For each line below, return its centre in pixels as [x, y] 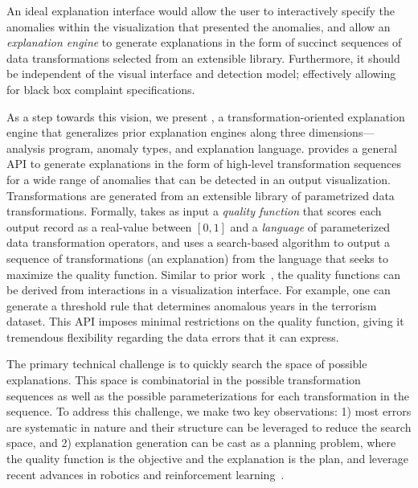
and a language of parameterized [310, 226]
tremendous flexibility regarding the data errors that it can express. [173, 336]
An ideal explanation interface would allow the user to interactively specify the [201, 10]
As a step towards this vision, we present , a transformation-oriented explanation [206, 116]
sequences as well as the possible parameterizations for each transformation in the [208, 395]
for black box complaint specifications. [101, 89]
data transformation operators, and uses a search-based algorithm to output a [199, 242]
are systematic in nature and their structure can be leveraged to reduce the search [209, 426]
